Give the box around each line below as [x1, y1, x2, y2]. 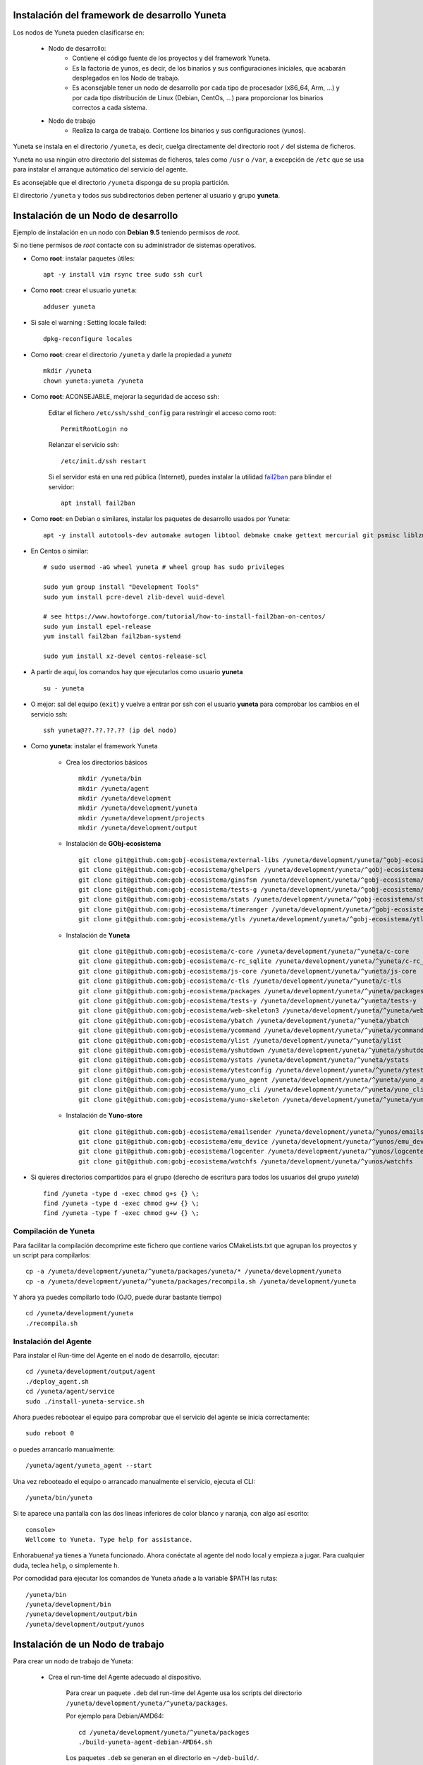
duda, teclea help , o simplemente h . [13, 1561, 120, 1569]
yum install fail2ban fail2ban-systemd [43, 633, 181, 640]
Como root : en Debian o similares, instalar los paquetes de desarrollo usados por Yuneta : [30, 515, 290, 523]
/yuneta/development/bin [25, 1601, 111, 1609]
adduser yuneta [43, 302, 96, 311]
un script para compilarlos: [13, 1250, 91, 1260]
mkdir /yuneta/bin [78, 774, 142, 783]
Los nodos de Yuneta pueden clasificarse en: [13, 28, 145, 37]
